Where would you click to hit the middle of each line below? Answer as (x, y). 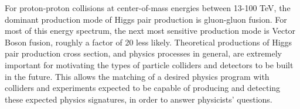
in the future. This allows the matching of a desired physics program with (137, 76)
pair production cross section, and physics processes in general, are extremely (143, 53)
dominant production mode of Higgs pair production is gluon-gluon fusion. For (146, 19)
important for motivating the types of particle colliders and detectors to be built (149, 64)
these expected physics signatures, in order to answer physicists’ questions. (139, 99)
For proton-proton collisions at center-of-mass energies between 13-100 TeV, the (148, 8)
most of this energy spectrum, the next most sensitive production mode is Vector (150, 31)
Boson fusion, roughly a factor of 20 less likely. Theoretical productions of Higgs (149, 42)
